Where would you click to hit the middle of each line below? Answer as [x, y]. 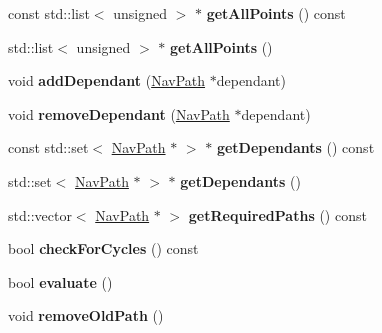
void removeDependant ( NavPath [119, 113]
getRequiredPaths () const [277, 214]
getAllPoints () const [276, 13]
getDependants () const [295, 147]
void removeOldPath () [86, 315]
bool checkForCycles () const [103, 248]
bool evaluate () [60, 281]
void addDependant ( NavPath [107, 80]
